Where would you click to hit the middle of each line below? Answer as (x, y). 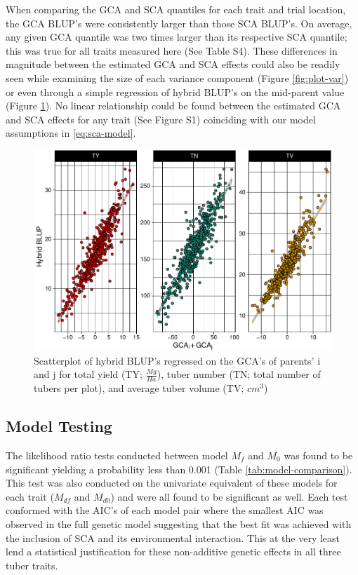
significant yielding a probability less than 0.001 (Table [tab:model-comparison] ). (179, 469)
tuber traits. (32, 565)
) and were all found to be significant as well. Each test (229, 496)
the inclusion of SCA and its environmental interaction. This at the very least (173, 537)
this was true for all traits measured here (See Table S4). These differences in (172, 50)
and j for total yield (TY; (88, 374)
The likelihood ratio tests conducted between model (117, 455)
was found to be (318, 455)
